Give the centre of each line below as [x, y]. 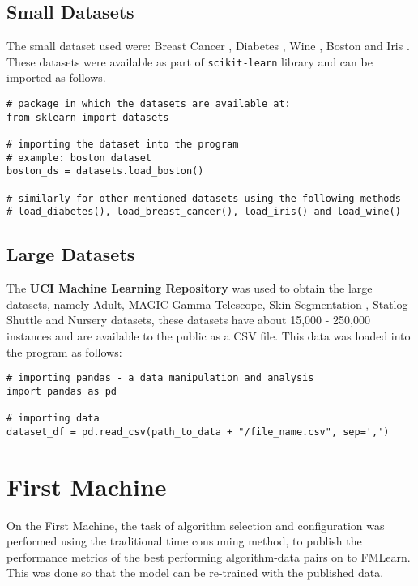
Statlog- [392, 304]
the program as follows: [64, 351]
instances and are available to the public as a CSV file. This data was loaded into [209, 335]
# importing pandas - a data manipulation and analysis [160, 378]
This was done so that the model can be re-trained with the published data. [195, 573]
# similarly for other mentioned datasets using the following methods [204, 198]
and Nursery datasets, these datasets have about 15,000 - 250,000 [208, 320]
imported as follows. [56, 77]
